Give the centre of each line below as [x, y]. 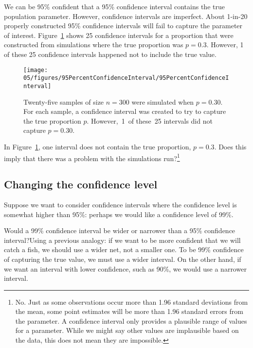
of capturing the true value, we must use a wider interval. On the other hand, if [123, 259]
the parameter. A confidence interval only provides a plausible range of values [131, 321]
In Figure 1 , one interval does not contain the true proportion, [98, 146]
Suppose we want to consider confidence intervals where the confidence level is [120, 204]
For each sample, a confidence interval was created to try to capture [125, 111]
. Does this [230, 146]
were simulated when [163, 101]
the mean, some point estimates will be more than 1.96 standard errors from [129, 311]
